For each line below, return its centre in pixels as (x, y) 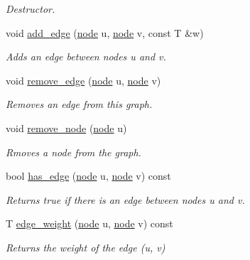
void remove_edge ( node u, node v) (83, 80)
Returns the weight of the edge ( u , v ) (86, 247)
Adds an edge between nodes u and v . (86, 56)
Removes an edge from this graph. (79, 104)
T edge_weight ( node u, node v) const (89, 223)
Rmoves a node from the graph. (74, 152)
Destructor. (31, 9)
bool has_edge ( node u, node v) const (88, 176)
